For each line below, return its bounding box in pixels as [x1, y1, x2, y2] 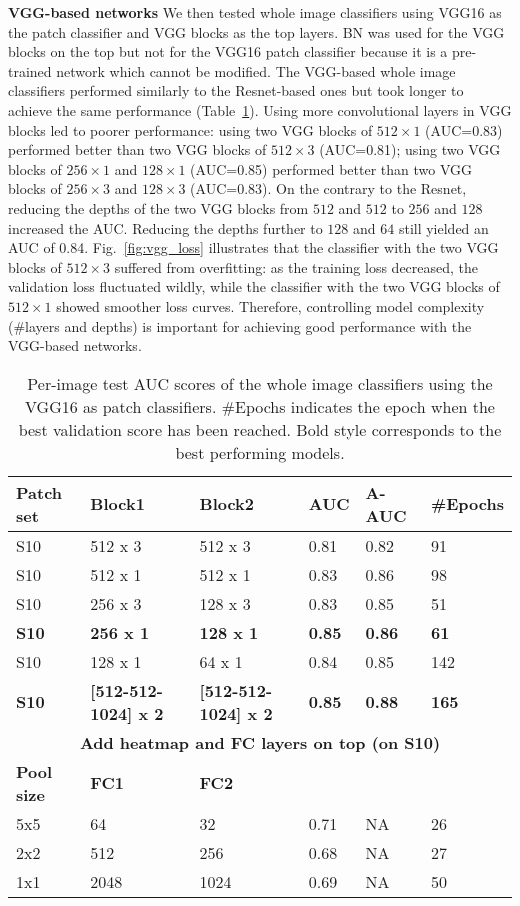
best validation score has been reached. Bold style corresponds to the [18, 417, 502, 441]
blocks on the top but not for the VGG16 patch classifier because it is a [8, 41, 448, 62]
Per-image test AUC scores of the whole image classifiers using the [27, 371, 493, 395]
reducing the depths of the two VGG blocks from [8, 197, 309, 218]
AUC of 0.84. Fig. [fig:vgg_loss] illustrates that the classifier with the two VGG [8, 237, 499, 258]
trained [8, 60, 52, 81]
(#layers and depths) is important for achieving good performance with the [8, 315, 472, 336]
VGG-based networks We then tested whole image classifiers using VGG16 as [8, 2, 502, 22]
